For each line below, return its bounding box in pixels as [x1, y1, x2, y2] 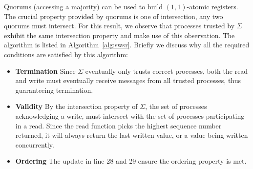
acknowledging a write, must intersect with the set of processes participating [15, 110, 245, 121]
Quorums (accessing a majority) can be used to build [4, 1, 163, 11]
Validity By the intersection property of [15, 101, 138, 111]
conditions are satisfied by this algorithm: [4, 49, 128, 59]
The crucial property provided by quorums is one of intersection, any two [4, 11, 223, 21]
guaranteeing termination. [15, 84, 93, 95]
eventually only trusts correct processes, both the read [85, 65, 248, 76]
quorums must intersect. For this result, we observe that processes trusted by [4, 21, 235, 31]
